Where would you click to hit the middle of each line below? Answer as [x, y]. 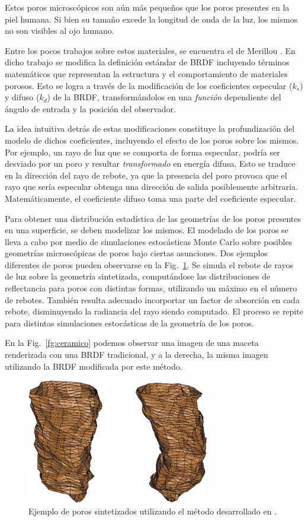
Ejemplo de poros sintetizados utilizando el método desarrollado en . [153, 511]
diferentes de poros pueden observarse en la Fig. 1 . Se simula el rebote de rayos [149, 264]
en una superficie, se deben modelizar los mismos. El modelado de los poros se [147, 230]
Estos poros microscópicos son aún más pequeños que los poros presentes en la [147, 7]
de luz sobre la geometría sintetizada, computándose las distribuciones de [138, 276]
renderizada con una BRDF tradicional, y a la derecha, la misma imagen [137, 355]
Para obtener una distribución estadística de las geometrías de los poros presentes [153, 218]
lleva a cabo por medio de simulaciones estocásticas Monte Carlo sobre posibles [149, 241]
